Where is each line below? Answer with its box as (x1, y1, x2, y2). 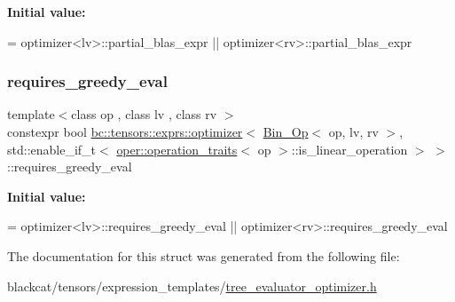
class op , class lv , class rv (71, 105, 217, 123)
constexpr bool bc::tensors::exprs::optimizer (7, 123, 243, 140)
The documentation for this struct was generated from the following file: (7, 246, 400, 265)
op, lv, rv (328, 123, 379, 140)
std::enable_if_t (7, 139, 97, 158)
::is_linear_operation (291, 139, 408, 158)
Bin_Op (263, 123, 309, 140)
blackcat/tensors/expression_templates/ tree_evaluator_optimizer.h (7, 276, 377, 295)
